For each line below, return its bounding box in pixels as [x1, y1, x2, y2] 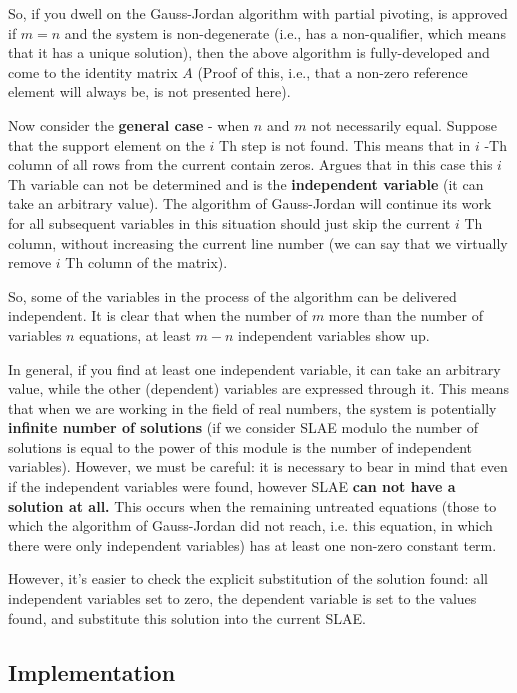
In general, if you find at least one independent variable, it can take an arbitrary [8, 358, 501, 379]
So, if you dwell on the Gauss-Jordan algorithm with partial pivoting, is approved [8, 3, 508, 23]
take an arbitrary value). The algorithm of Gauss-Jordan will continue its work [8, 193, 492, 214]
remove [8, 252, 52, 273]
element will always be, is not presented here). [8, 81, 291, 102]
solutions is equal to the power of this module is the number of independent [8, 436, 473, 457]
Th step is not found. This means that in [219, 134, 471, 155]
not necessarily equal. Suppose [311, 114, 497, 135]
